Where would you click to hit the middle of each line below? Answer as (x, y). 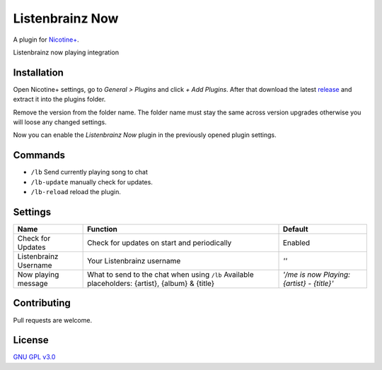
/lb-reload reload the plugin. (76, 192)
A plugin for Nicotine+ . (46, 40)
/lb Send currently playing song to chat (89, 172)
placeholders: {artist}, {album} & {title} (151, 284)
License (31, 340)
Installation (38, 72)
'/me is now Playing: (316, 274)
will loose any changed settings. (60, 122)
